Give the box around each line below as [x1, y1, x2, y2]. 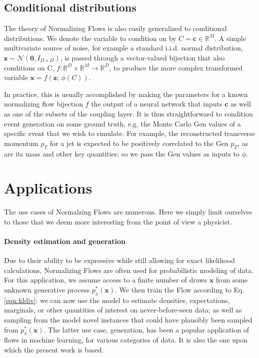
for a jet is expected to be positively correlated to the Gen [49, 137, 228, 148]
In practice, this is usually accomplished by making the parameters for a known [4, 88, 248, 99]
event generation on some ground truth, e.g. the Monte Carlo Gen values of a [4, 118, 241, 128]
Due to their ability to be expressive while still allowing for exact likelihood [4, 255, 235, 265]
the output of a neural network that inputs [91, 98, 222, 109]
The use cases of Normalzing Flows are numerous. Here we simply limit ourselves [4, 206, 252, 217]
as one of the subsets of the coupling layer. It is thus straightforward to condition [4, 108, 253, 118]
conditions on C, [4, 62, 54, 72]
